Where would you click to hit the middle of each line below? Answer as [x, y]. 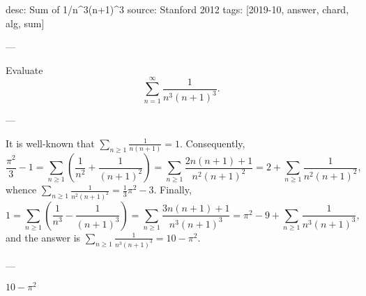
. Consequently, [213, 143]
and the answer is [43, 237]
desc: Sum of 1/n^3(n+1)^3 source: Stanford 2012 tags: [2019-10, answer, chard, [177, 9]
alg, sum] [25, 23]
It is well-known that [50, 143]
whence [21, 190]
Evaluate [24, 69]
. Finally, [173, 190]
